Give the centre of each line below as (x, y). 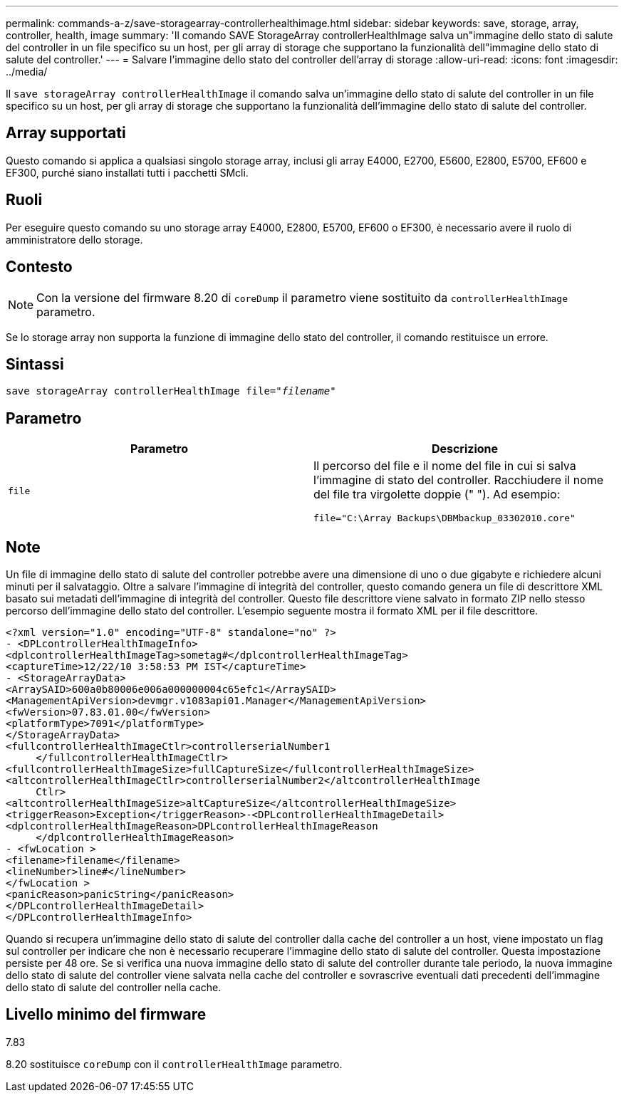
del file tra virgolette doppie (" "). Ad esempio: (437, 495)
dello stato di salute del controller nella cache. (114, 988)
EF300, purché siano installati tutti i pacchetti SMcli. (127, 172)
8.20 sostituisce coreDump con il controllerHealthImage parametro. (174, 1064)
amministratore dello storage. (74, 239)
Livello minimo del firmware (106, 1015)
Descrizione (465, 449)
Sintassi (35, 364)
